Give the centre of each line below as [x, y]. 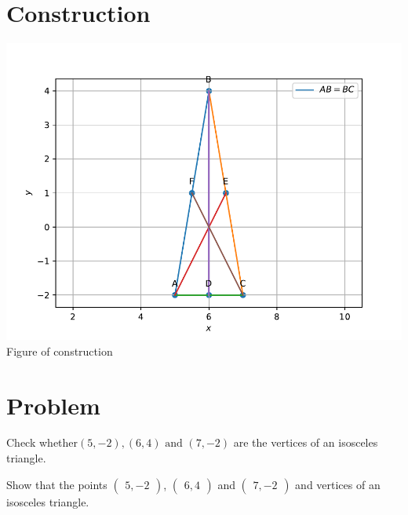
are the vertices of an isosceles [306, 442]
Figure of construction [60, 351]
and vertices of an [338, 484]
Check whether [42, 442]
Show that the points [57, 484]
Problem [53, 405]
